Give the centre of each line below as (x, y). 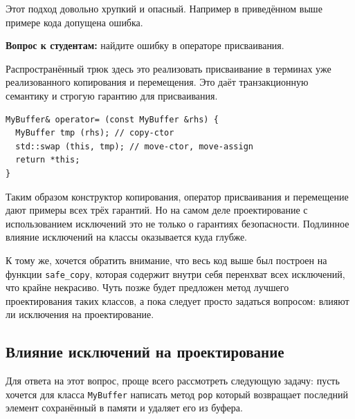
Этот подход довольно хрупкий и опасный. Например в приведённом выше (164, 8)
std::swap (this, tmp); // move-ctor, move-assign (134, 146)
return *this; (48, 160)
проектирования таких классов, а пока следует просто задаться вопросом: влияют (177, 300)
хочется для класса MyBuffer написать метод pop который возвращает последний (177, 394)
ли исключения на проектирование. (80, 314)
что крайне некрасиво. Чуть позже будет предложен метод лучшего (147, 287)
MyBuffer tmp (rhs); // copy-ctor (95, 133)
